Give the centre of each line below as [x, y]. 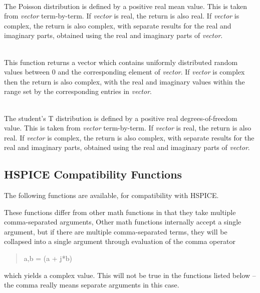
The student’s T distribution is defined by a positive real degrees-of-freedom [121, 118]
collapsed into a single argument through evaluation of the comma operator [120, 241]
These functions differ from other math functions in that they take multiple [120, 212]
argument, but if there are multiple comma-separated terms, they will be [116, 231]
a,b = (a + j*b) [48, 258]
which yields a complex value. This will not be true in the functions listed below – [130, 275]
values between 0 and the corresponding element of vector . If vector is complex [124, 72]
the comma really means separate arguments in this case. [92, 285]
